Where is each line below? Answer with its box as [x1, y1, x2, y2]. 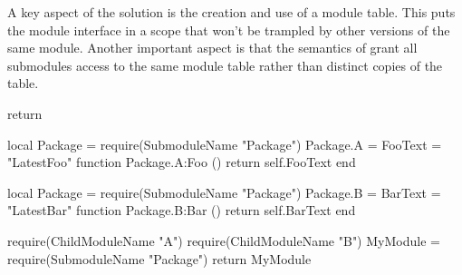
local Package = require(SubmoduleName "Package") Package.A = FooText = [7, 134, 442, 153]
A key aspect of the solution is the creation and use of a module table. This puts [7, 3, 456, 21]
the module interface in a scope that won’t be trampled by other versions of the [7, 20, 450, 39]
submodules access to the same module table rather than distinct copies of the [7, 55, 443, 74]
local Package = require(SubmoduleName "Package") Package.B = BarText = [7, 182, 441, 201]
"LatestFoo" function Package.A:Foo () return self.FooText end [7, 152, 356, 172]
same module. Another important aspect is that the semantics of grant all [7, 38, 418, 57]
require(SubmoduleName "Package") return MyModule [7, 249, 312, 268]
